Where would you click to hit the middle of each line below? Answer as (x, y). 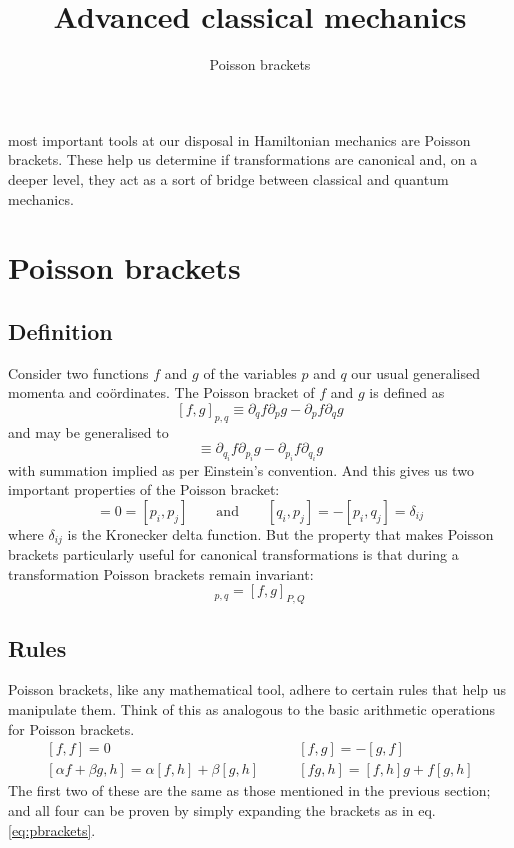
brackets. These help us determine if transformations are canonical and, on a (243, 159)
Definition (60, 330)
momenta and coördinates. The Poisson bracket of (161, 392)
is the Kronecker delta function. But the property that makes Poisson (280, 533)
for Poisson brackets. (71, 728)
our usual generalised (415, 372)
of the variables (250, 372)
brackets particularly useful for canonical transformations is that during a (233, 554)
